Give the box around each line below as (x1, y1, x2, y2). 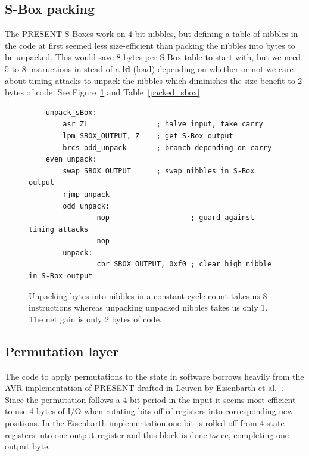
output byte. (5, 440, 51, 452)
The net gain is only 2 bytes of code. (29, 312, 162, 325)
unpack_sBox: (45, 108, 97, 117)
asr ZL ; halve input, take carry (63, 120, 263, 129)
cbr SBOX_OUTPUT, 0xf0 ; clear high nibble (96, 260, 272, 269)
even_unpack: (45, 155, 97, 164)
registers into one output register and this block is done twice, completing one (5, 428, 289, 441)
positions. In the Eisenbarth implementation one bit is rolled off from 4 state (5, 417, 285, 429)
